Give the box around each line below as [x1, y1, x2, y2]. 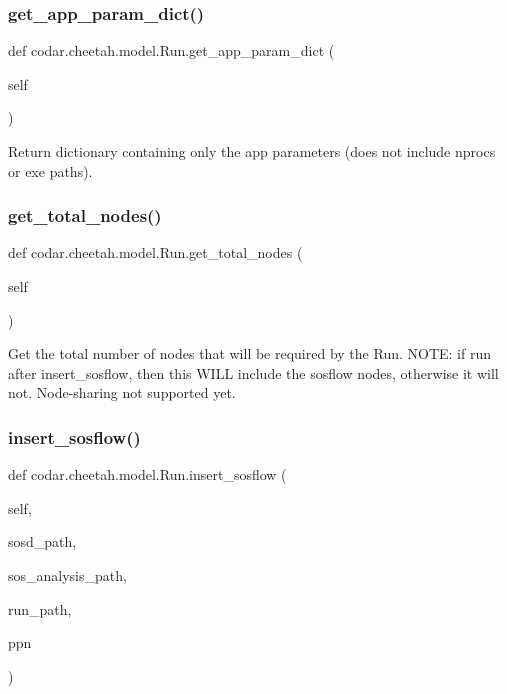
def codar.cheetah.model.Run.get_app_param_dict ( [8, 40, 335, 61]
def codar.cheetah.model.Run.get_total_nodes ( [8, 242, 303, 263]
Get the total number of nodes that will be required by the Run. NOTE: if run [8, 343, 491, 364]
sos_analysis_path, [8, 564, 127, 585]
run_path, [8, 598, 72, 619]
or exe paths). [8, 160, 93, 181]
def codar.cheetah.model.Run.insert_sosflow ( [8, 464, 287, 485]
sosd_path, [8, 531, 77, 552]
